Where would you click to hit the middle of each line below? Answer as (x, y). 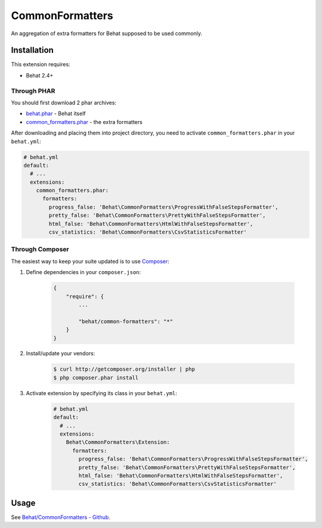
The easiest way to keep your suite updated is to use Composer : (90, 261)
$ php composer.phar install (96, 378)
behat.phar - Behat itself (56, 114)
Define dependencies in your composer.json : (83, 272)
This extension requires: (41, 64)
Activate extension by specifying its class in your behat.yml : (101, 393)
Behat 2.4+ (40, 75)
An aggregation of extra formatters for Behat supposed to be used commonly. (107, 33)
